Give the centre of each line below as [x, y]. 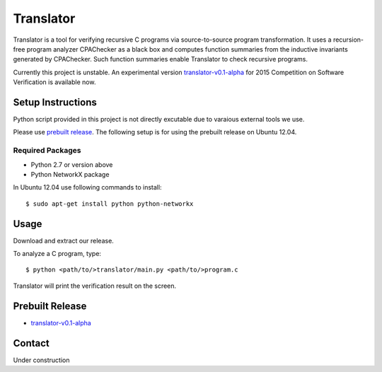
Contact [31, 343]
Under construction [41, 360]
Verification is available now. [54, 82]
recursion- [348, 40]
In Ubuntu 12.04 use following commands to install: [87, 187]
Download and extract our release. [64, 240]
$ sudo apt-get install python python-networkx [110, 204]
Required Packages [47, 151]
